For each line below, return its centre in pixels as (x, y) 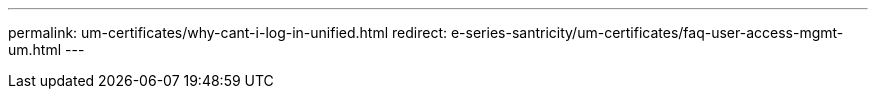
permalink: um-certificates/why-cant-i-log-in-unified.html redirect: (228, 32)
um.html (35, 49)
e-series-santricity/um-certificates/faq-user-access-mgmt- (647, 32)
